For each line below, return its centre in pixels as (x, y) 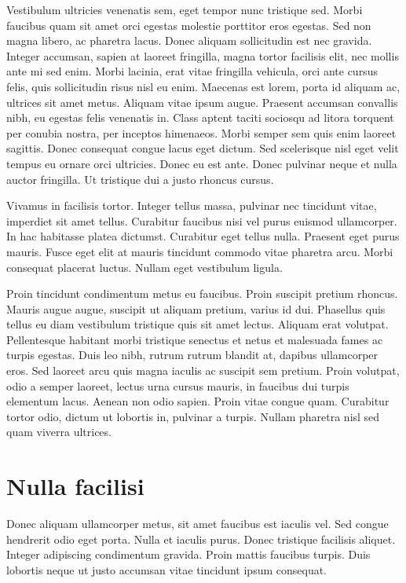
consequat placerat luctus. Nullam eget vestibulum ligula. (144, 267)
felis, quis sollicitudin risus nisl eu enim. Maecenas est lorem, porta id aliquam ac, (203, 86)
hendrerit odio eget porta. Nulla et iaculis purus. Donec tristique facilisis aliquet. (201, 539)
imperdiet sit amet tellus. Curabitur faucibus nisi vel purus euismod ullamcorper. (202, 220)
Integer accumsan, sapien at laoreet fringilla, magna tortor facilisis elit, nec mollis (203, 55)
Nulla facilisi (75, 486)
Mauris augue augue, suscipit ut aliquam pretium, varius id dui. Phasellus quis (196, 308)
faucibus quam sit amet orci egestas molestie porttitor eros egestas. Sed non (189, 25)
